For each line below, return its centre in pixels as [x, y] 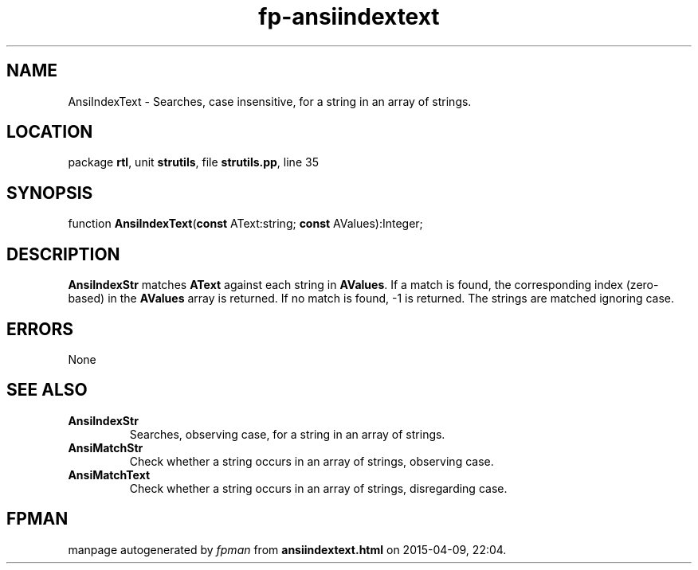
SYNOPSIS [50, 193]
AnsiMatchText [109, 474]
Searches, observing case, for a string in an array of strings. [287, 434]
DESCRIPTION [63, 254]
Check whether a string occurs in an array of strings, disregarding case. [318, 488]
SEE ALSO [47, 390]
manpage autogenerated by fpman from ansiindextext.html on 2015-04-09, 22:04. [287, 549]
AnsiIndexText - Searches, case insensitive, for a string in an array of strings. [270, 101]
